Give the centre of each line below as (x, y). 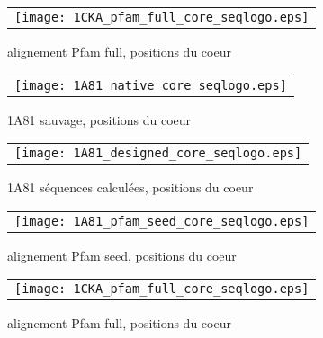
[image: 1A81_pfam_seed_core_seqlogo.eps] (162, 221)
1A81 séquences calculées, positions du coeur (130, 187)
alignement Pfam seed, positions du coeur (122, 255)
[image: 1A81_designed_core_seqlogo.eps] (158, 153)
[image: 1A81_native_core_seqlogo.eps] (151, 85)
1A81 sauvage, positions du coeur (99, 119)
